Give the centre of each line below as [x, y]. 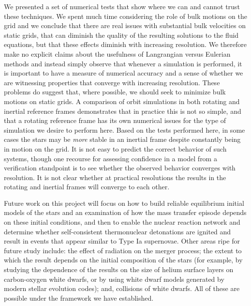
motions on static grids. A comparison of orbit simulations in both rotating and [122, 101]
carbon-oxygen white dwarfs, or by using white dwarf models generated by [114, 279]
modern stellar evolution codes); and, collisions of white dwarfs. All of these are [122, 288]
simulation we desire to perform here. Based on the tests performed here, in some [125, 130]
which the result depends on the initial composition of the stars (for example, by [123, 260]
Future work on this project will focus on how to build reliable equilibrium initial [124, 203]
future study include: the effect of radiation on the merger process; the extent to [123, 250]
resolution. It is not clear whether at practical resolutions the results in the [115, 177]
